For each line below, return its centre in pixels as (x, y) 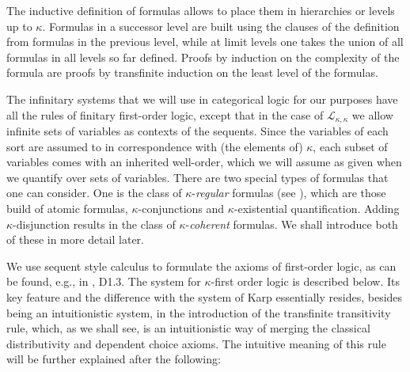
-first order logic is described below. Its (305, 281)
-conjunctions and (181, 208)
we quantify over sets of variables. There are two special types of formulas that (197, 177)
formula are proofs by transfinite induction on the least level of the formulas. (192, 72)
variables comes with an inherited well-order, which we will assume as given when (204, 162)
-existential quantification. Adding (317, 208)
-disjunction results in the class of (94, 224)
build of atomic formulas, (67, 208)
